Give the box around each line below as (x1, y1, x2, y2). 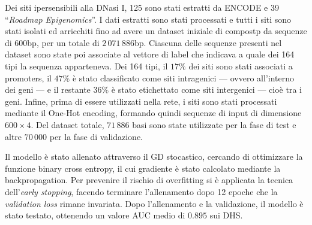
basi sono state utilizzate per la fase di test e (132, 118, 296, 130)
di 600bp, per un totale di (5, 36, 100, 48)
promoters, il (5, 71, 52, 84)
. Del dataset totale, (31, 118, 104, 130)
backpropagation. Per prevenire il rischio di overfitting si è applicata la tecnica (5, 174, 293, 186)
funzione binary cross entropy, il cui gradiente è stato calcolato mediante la (5, 162, 281, 174)
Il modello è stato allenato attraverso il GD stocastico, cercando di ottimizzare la (5, 150, 303, 163)
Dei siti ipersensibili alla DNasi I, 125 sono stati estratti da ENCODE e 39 (5, 1, 279, 13)
